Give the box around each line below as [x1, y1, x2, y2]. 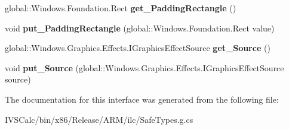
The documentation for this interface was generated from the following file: [5, 93, 279, 105]
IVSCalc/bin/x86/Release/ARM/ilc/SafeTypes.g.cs [5, 113, 193, 125]
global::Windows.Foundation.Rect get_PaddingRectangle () [5, 2, 236, 14]
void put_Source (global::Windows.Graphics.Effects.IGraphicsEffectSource [5, 61, 284, 74]
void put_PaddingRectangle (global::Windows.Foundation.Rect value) [5, 21, 275, 34]
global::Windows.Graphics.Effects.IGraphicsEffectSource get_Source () [5, 42, 270, 54]
